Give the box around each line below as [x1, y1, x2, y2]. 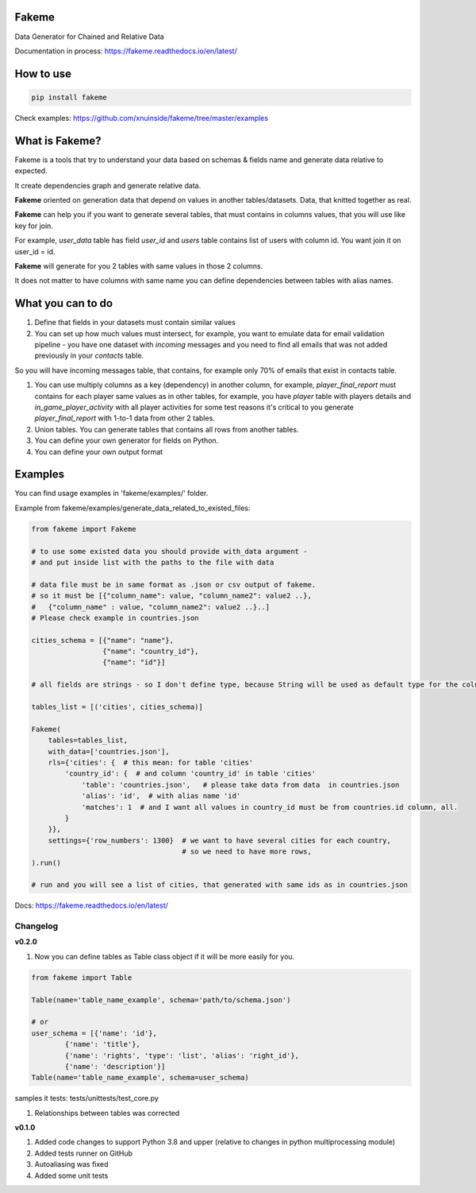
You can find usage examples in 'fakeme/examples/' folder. [14, 489, 209, 498]
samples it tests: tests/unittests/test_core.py [14, 1094, 159, 1103]
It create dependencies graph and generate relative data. [14, 180, 202, 190]
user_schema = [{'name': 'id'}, [31, 1028, 158, 1037]
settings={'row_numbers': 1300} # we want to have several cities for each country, [48, 835, 392, 845]
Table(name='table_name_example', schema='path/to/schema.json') [31, 995, 291, 1005]
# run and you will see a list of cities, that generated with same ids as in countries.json [31, 881, 409, 889]
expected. [14, 166, 48, 176]
